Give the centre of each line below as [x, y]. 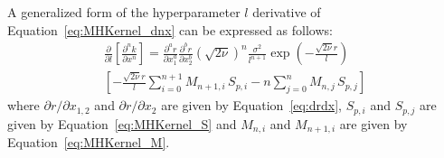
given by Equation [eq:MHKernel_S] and [122, 123]
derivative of [287, 12]
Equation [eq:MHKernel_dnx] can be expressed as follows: [170, 29]
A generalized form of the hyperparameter [124, 12]
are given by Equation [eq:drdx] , [252, 105]
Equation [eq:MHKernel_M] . [89, 142]
